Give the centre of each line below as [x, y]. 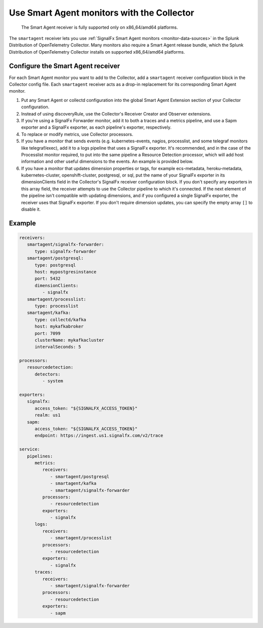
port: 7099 [48, 333]
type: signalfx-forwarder [66, 251]
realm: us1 [48, 415]
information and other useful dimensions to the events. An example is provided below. [107, 161]
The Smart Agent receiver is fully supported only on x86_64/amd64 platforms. [100, 27]
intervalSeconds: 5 [58, 347]
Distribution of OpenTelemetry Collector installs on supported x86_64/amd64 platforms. [97, 52]
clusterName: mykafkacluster [69, 340]
